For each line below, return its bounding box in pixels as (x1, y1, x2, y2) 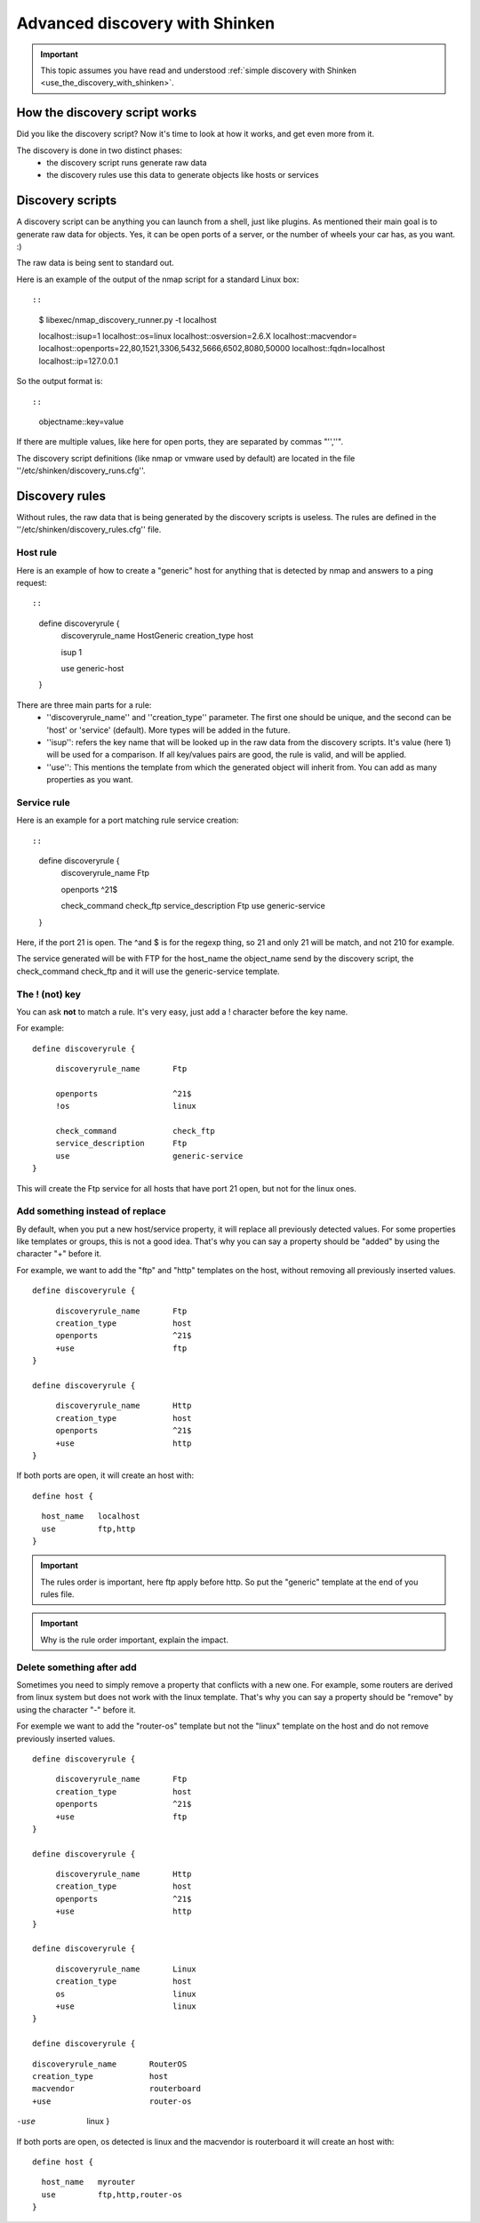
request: (16, 578, 48, 588)
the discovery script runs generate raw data (46, 157, 208, 168)
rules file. (40, 1589, 75, 1600)
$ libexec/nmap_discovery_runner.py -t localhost (38, 314, 217, 325)
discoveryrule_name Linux (55, 1963, 197, 1974)
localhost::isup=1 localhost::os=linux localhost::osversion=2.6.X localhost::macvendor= (38, 331, 357, 341)
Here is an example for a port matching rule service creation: (16, 815, 239, 826)
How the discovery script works (16, 105, 197, 120)
